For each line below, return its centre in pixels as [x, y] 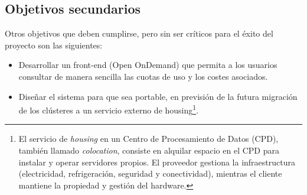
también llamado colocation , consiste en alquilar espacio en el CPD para [149, 150]
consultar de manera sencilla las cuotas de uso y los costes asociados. [143, 76]
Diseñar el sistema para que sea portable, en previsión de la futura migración [158, 96]
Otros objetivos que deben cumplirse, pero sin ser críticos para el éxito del [139, 33]
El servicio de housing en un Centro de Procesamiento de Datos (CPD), [148, 139]
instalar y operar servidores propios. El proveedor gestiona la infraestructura [157, 162]
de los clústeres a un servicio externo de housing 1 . [109, 109]
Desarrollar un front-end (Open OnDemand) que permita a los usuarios [148, 65]
